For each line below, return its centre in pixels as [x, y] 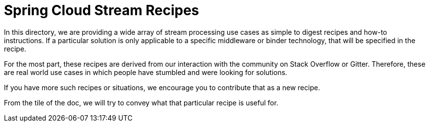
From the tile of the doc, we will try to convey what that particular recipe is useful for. [141, 102]
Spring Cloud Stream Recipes [102, 10]
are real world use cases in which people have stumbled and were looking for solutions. [146, 72]
